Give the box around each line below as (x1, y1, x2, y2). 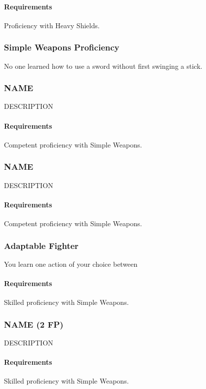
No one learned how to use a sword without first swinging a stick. (4, 60, 203, 71)
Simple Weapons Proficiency (4, 41, 120, 53)
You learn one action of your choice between (4, 258, 138, 269)
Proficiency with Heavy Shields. (4, 20, 100, 30)
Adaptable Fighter (4, 239, 79, 251)
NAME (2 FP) (4, 318, 64, 330)
